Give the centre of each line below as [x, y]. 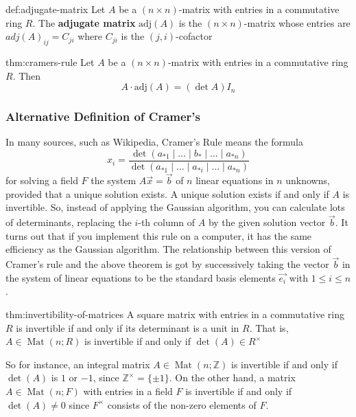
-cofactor [194, 36]
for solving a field [42, 180]
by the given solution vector [267, 222]
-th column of [167, 222]
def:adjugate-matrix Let [56, 9]
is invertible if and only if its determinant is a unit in [128, 327]
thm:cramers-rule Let [50, 61]
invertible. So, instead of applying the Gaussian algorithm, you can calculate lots [175, 207]
